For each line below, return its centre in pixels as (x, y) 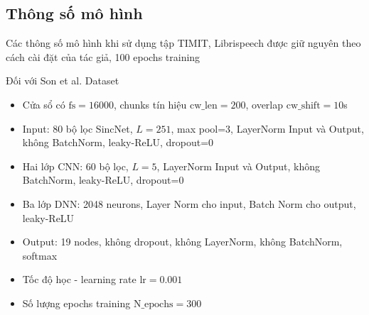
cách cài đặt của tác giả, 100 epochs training (103, 56)
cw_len (203, 105)
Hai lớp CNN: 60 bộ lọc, (75, 166)
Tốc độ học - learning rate (79, 279)
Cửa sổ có (44, 104)
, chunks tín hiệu (150, 104)
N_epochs (153, 304)
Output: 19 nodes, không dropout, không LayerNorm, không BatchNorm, (182, 242)
